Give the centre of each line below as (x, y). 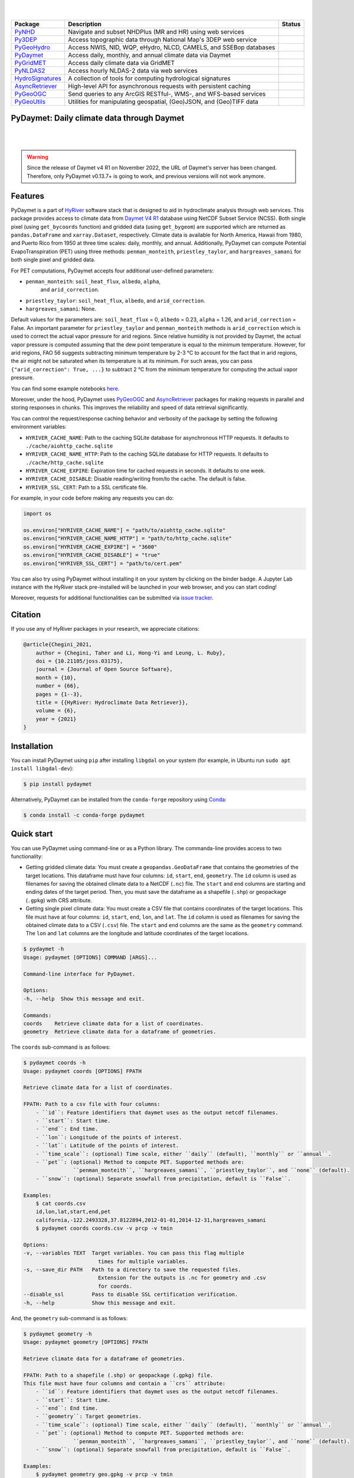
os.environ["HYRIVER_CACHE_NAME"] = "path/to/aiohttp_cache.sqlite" (124, 530)
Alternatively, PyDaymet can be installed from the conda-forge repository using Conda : (119, 800)
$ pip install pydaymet (58, 784)
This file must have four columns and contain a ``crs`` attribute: (124, 1383)
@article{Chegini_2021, (58, 645)
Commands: (37, 1015)
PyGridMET (30, 63)
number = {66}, (58, 686)
